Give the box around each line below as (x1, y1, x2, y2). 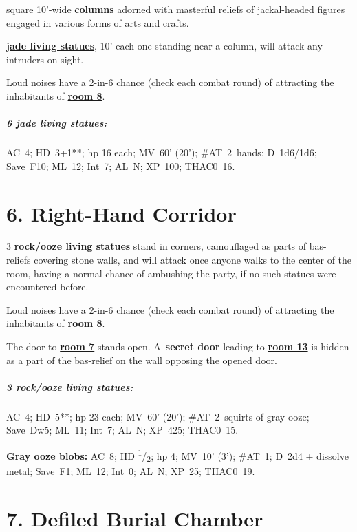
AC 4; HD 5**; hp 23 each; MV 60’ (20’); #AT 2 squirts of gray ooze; (6, 409, 310, 423)
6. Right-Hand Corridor (6, 199, 237, 227)
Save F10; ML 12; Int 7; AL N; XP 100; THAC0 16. (6, 158, 235, 173)
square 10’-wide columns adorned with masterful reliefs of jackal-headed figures (6, 2, 345, 16)
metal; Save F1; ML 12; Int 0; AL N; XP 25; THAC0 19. (6, 463, 255, 478)
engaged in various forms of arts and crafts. (6, 15, 189, 30)
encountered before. (6, 279, 89, 294)
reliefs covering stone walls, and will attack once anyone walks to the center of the (6, 253, 352, 267)
